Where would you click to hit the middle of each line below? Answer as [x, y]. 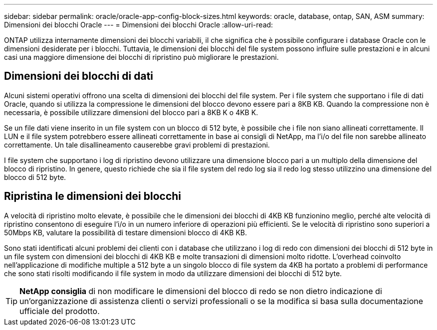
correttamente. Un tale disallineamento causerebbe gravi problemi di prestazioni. [137, 145]
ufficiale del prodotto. [60, 311]
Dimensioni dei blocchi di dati [79, 76]
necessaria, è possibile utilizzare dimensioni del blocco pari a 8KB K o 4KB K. [131, 112]
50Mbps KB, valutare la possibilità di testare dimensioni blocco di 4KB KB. [125, 232]
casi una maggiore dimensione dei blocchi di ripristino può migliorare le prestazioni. [141, 57]
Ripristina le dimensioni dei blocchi [93, 196]
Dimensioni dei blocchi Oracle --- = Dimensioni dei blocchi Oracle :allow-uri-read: [139, 25]
